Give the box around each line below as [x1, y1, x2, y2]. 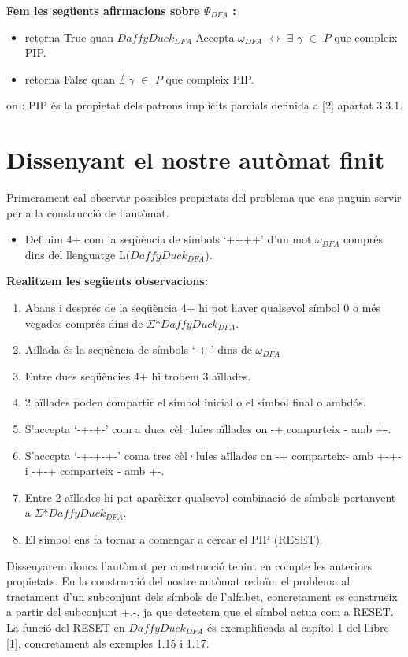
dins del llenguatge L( [24, 246, 131, 262]
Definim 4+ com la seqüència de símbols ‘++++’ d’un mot [24, 231, 312, 247]
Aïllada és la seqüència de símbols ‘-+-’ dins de [24, 341, 252, 358]
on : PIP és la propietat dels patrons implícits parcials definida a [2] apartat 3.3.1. [6, 97, 403, 113]
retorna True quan [24, 28, 113, 45]
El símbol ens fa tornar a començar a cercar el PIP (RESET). [24, 531, 323, 547]
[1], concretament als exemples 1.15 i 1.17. [6, 634, 210, 651]
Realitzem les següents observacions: [6, 273, 209, 289]
